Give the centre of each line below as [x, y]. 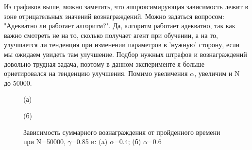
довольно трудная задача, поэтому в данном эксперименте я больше [104, 64]
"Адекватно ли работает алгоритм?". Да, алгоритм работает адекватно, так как [120, 26]
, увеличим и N [217, 73]
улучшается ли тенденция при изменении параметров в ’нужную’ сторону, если [122, 45]
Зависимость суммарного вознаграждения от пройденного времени [122, 132]
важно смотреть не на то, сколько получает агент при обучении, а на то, [111, 35]
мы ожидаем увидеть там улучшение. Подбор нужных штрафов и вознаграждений [126, 54]
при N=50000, [44, 141]
